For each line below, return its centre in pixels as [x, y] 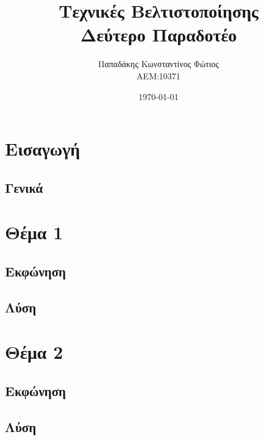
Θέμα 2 [34, 352]
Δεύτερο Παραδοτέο [159, 34]
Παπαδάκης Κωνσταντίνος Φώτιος [159, 64]
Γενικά [24, 187]
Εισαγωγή [43, 149]
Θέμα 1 [34, 232]
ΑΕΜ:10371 [159, 75]
